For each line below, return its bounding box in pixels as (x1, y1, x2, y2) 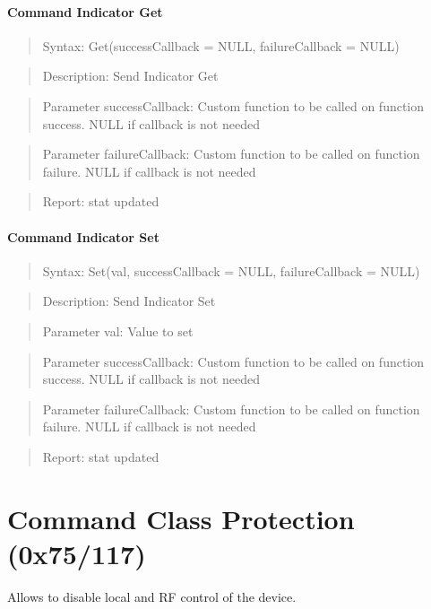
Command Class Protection (7, 500, 355, 536)
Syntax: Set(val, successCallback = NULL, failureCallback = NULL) (42, 261, 420, 280)
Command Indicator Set (7, 227, 159, 246)
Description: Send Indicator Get (42, 66, 219, 85)
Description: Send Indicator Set (42, 291, 216, 310)
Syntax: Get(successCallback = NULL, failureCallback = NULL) (42, 36, 400, 55)
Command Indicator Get (7, 2, 163, 21)
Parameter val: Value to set (42, 321, 194, 340)
